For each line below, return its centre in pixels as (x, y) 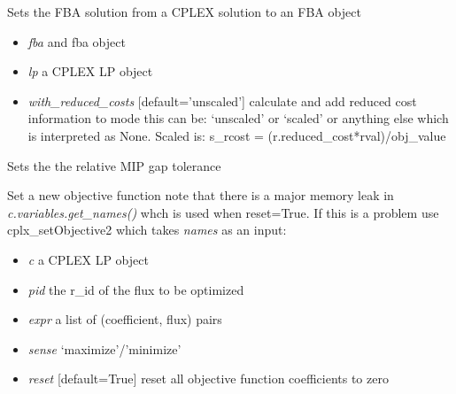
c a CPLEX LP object (88, 259)
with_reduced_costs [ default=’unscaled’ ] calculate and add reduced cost (222, 100)
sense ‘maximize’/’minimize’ (104, 348)
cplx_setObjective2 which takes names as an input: (147, 230)
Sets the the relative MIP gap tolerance (114, 165)
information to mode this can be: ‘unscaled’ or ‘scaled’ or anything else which (238, 118)
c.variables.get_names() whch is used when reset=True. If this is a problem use (223, 212)
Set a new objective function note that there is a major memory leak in (201, 195)
